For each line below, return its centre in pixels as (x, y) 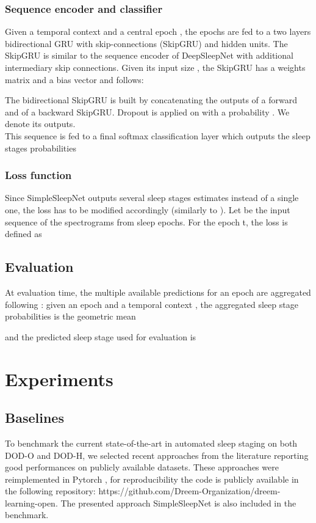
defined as (23, 234)
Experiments (59, 379)
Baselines (34, 418)
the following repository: (50, 491)
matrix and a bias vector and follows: (74, 79)
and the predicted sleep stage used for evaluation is (101, 336)
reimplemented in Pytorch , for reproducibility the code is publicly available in (152, 479)
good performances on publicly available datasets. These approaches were (142, 467)
